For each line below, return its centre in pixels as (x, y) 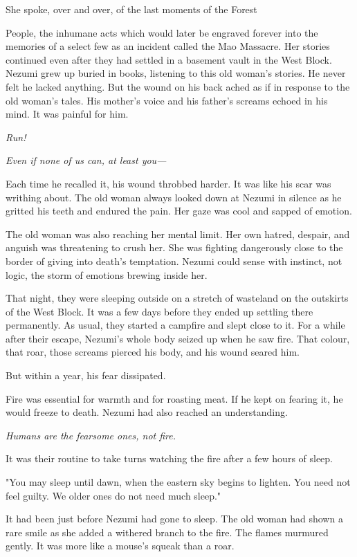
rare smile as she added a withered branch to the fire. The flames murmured (167, 532)
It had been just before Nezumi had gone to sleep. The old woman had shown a (174, 519)
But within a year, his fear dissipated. (86, 375)
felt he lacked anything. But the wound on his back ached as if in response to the (178, 86)
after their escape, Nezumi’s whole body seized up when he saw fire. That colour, (178, 338)
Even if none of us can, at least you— (86, 160)
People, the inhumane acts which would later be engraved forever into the (162, 32)
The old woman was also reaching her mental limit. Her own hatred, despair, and (178, 234)
